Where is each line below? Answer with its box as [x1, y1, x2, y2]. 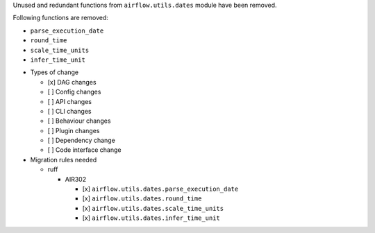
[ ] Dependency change [47, 136, 116, 145]
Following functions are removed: [12, 14, 109, 22]
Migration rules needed [30, 155, 97, 164]
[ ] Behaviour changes [47, 116, 111, 125]
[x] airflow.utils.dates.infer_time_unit [82, 214, 220, 222]
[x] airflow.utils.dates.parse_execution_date [82, 184, 239, 193]
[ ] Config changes [47, 87, 101, 96]
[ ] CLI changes [47, 107, 92, 115]
